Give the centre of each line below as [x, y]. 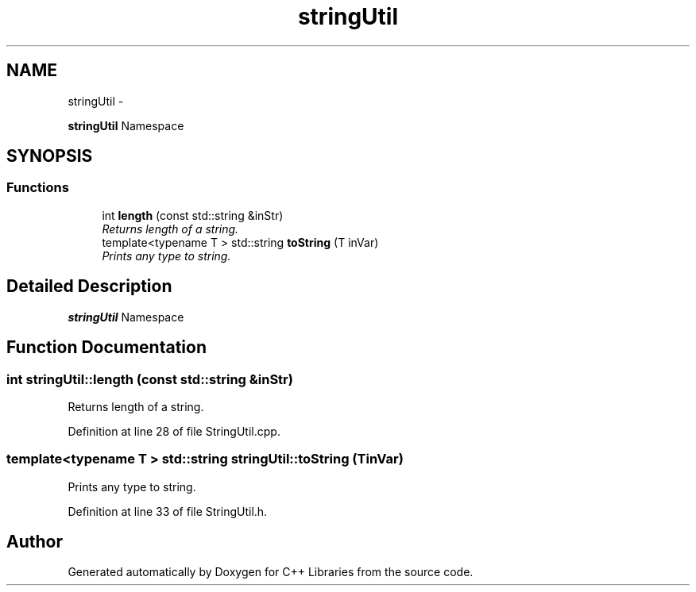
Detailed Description [89, 286]
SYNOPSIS [50, 156]
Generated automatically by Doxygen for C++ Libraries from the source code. [271, 572]
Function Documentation [106, 348]
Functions [38, 188]
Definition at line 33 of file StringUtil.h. [168, 511]
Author [35, 542]
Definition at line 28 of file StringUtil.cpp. [174, 431]
